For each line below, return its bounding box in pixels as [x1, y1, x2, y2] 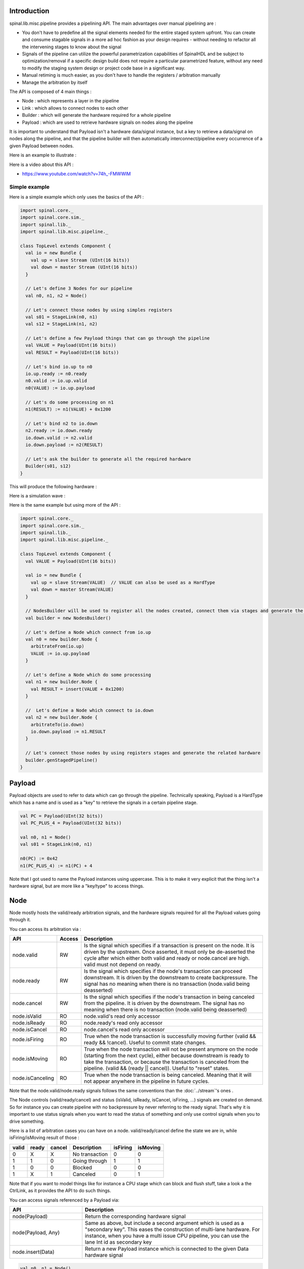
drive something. [9, 1118, 45, 1124]
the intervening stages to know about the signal [22, 44, 122, 50]
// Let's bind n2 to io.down [25, 420, 98, 426]
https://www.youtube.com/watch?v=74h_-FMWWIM [22, 171, 131, 177]
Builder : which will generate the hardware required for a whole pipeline [22, 112, 171, 118]
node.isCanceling [12, 1075, 54, 1081]
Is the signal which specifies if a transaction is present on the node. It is [84, 942, 255, 949]
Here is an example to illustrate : [9, 152, 77, 158]
